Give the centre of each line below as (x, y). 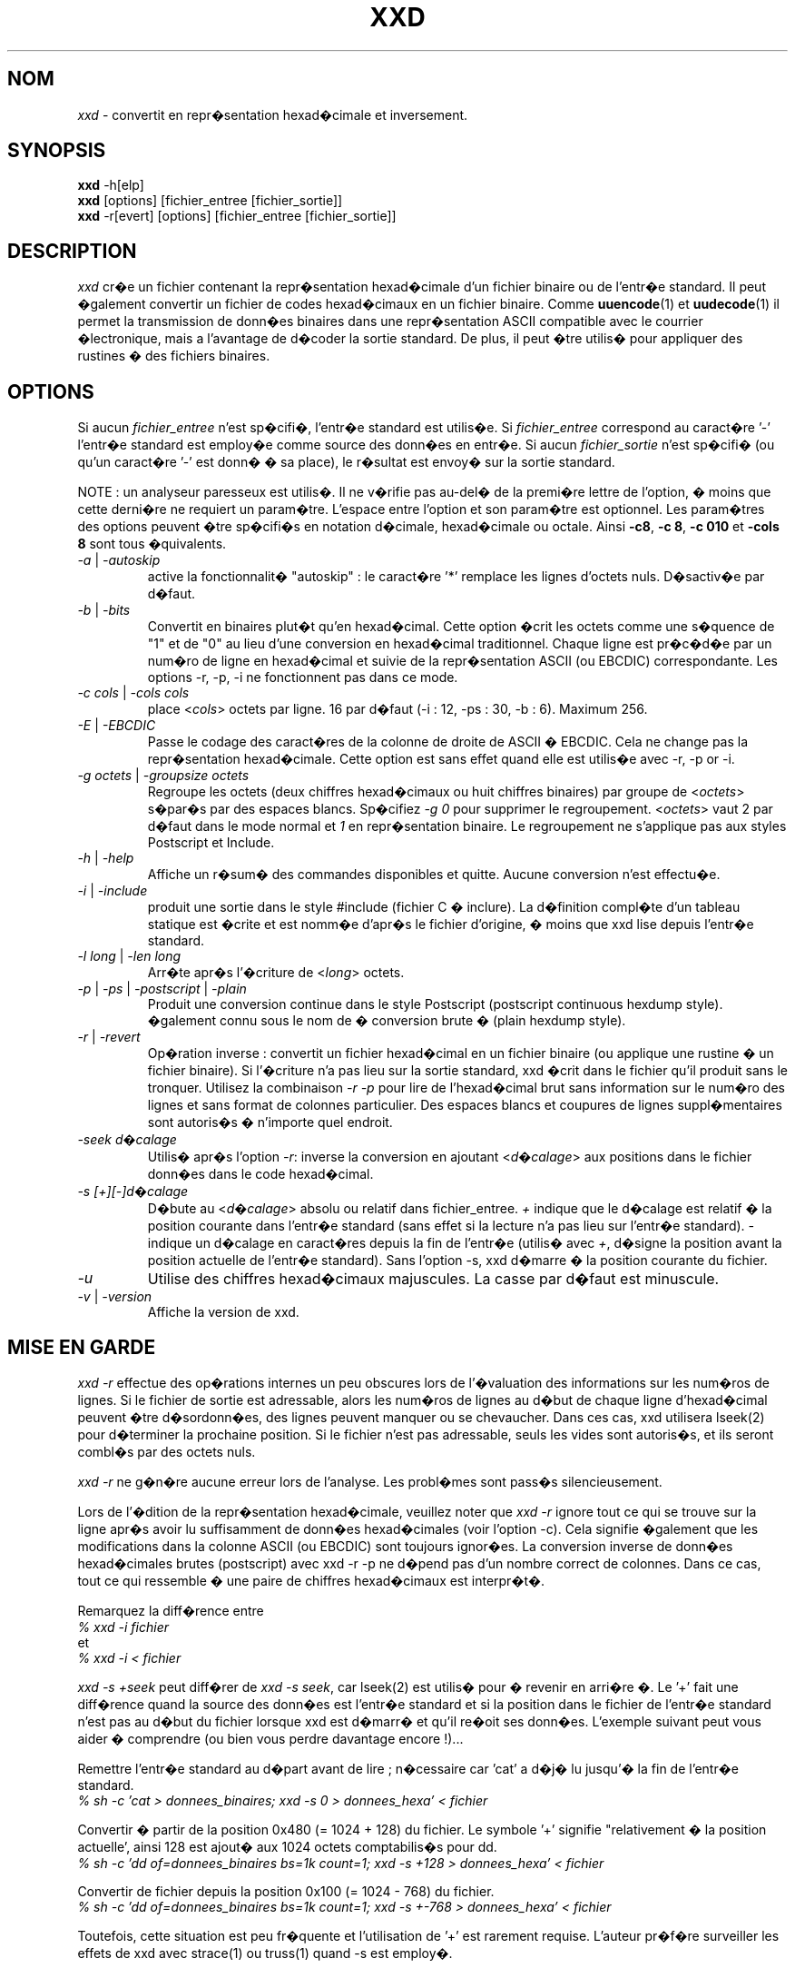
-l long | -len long (129, 956)
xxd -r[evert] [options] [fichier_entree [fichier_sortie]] (237, 216)
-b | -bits (104, 610)
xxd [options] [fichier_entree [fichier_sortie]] (210, 201)
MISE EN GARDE (82, 1347)
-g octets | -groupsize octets (163, 776)
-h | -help (106, 858)
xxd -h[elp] (111, 185)
